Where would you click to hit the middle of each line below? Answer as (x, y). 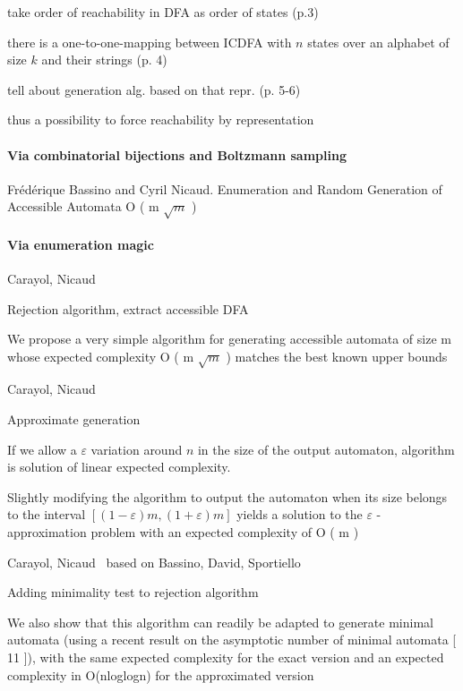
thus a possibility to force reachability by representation (161, 119)
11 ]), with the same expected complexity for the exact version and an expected (226, 657)
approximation (47, 532)
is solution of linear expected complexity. (119, 467)
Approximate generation (74, 419)
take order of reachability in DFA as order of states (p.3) (163, 12)
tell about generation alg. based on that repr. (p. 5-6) (154, 89)
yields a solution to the (300, 514)
